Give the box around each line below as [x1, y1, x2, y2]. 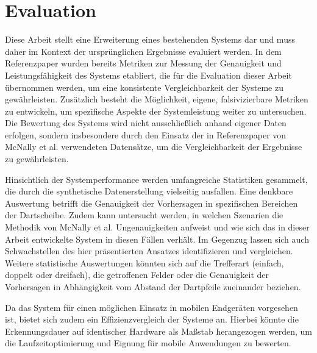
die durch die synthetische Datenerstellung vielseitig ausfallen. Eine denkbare [5, 185, 293, 198]
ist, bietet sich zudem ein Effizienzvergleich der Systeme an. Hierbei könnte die [5, 313, 299, 326]
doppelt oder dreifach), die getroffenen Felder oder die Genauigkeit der [5, 268, 269, 281]
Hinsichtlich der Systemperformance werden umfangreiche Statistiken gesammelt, [5, 173, 308, 185]
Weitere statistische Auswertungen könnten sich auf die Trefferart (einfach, [5, 256, 284, 269]
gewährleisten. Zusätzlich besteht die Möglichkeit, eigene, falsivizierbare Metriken [5, 93, 308, 105]
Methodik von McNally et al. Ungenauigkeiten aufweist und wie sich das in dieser [5, 221, 310, 234]
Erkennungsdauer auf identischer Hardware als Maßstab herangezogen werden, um [5, 324, 313, 337]
